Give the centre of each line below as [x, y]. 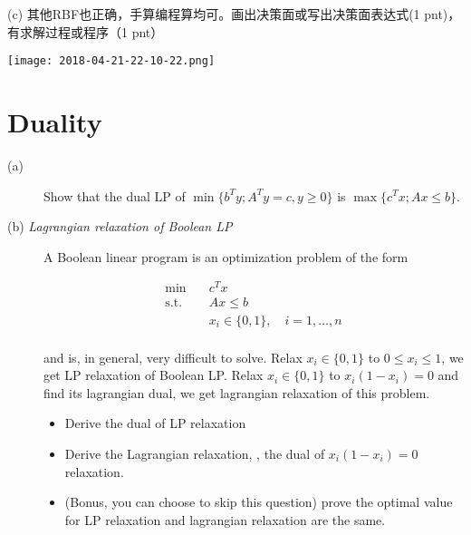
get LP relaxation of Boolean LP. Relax [154, 375]
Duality [55, 122]
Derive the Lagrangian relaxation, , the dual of [195, 453]
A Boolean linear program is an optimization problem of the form [226, 256]
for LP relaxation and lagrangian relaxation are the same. [225, 519]
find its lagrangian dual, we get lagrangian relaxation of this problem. [237, 392]
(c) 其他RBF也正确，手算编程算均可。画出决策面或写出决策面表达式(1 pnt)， [234, 14]
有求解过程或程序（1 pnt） [86, 31]
